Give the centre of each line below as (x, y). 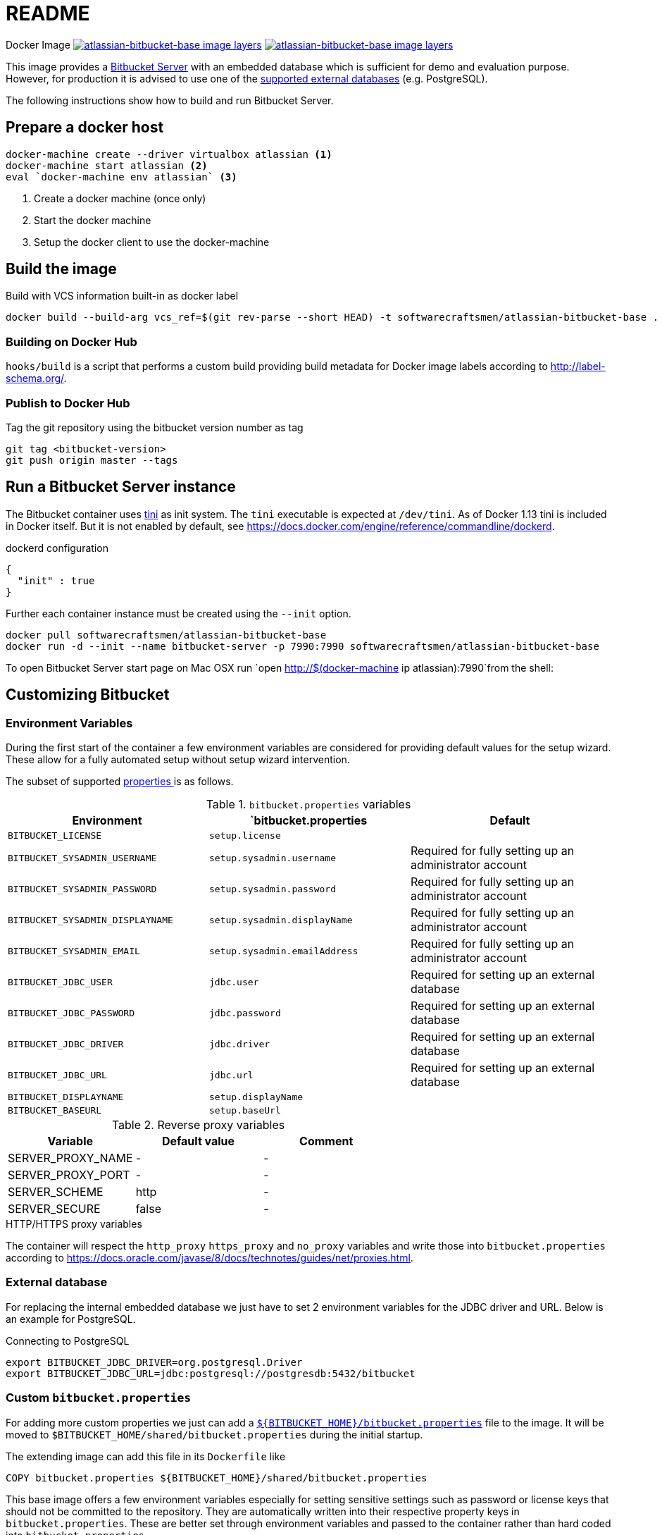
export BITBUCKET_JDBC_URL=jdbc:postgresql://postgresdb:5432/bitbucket (211, 1373)
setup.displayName (256, 1097)
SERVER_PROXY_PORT (69, 1175)
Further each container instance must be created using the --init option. (179, 613)
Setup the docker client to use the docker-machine (152, 242)
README (48, 13)
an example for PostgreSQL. (71, 1319)
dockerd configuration (57, 548)
